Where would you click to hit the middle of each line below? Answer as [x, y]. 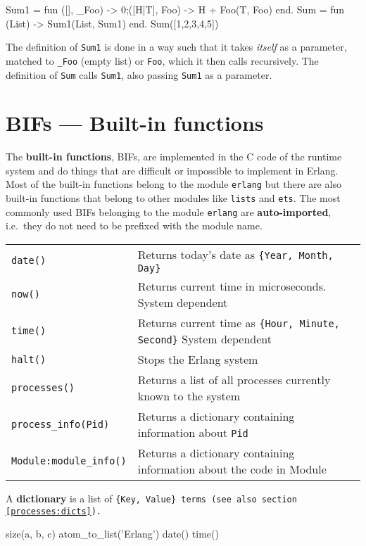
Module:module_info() [69, 461]
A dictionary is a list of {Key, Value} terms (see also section [151, 499]
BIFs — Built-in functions [135, 123]
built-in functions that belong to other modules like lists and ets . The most [173, 198]
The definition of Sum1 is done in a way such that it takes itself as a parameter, [176, 47]
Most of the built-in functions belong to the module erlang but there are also [173, 184]
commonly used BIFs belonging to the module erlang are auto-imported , [169, 211]
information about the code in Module [232, 469]
